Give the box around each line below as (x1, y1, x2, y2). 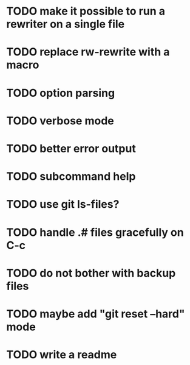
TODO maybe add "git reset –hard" (6, 307, 185, 321)
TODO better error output (6, 141, 137, 155)
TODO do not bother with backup (6, 266, 176, 280)
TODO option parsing (6, 86, 115, 100)
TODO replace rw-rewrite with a (6, 45, 170, 59)
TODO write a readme (6, 348, 117, 362)
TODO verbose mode (6, 114, 114, 127)
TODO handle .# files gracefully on (6, 225, 184, 239)
